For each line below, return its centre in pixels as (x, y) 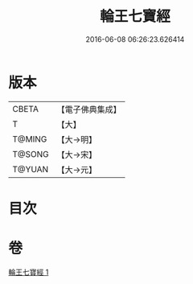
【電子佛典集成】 (89, 109)
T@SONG (31, 154)
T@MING (30, 139)
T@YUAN (31, 169)
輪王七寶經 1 (29, 272)
